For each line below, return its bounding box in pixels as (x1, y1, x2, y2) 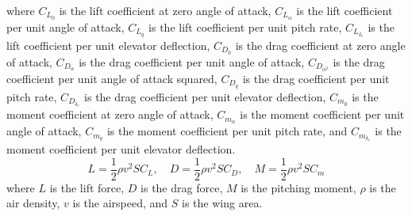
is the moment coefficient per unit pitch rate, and (106, 123, 348, 139)
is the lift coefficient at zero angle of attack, (59, 2, 271, 18)
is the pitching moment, (241, 179, 356, 195)
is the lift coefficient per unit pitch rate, (148, 18, 342, 35)
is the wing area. (182, 195, 263, 211)
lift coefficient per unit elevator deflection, (6, 36, 210, 53)
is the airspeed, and (72, 195, 168, 211)
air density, (6, 195, 60, 211)
